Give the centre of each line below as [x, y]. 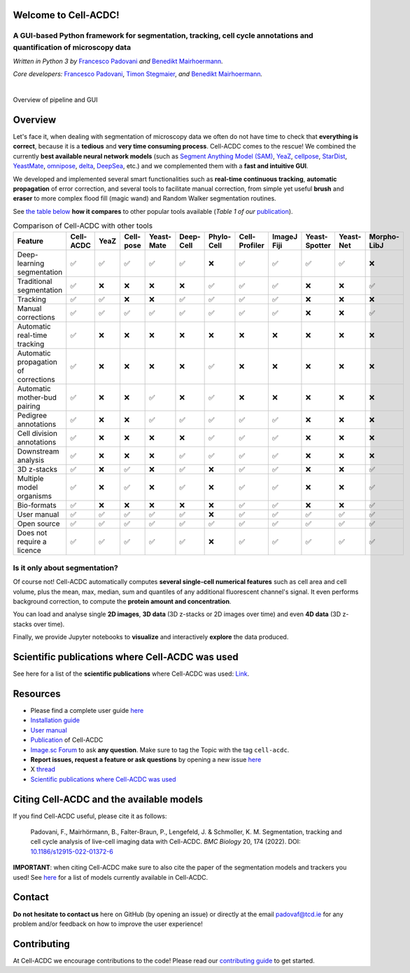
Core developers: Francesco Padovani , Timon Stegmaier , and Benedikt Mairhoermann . [137, 74]
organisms [35, 496]
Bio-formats [37, 505]
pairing [29, 406]
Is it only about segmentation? [65, 568]
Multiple [30, 478]
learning [31, 263]
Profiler [252, 245]
